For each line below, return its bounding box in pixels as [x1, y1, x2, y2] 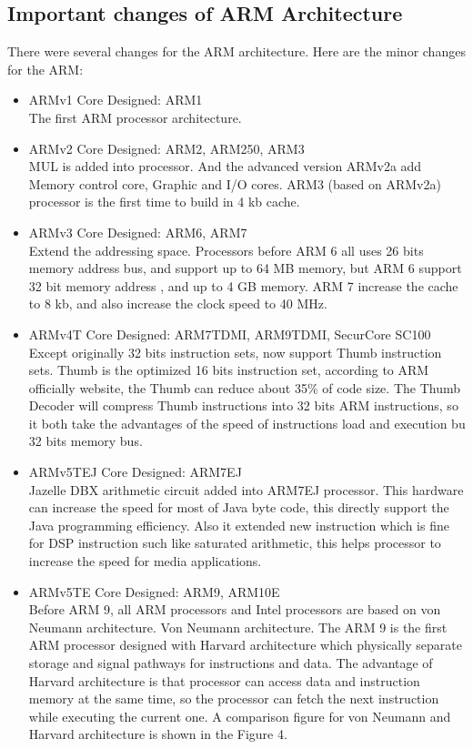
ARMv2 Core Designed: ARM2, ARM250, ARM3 [28, 138, 305, 157]
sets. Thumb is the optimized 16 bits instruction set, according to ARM [28, 360, 429, 380]
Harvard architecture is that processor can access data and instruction [28, 671, 420, 690]
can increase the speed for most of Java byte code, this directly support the [28, 498, 449, 517]
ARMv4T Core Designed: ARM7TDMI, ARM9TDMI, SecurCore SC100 [28, 324, 431, 343]
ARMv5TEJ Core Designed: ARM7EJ [28, 462, 242, 481]
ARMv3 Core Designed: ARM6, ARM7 [28, 222, 247, 241]
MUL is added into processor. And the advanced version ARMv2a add [28, 157, 422, 176]
